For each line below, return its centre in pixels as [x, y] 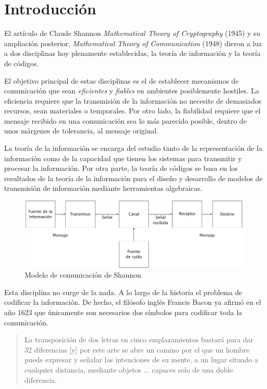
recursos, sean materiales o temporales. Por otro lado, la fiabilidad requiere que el [132, 111]
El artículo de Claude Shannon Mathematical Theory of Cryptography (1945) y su [132, 33]
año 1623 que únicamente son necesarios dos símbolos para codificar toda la [123, 312]
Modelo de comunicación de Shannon [83, 275]
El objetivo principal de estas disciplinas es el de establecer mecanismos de [121, 80]
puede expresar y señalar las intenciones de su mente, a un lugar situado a [141, 359]
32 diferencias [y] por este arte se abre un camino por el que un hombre [137, 349]
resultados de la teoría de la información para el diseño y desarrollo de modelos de [133, 178]
